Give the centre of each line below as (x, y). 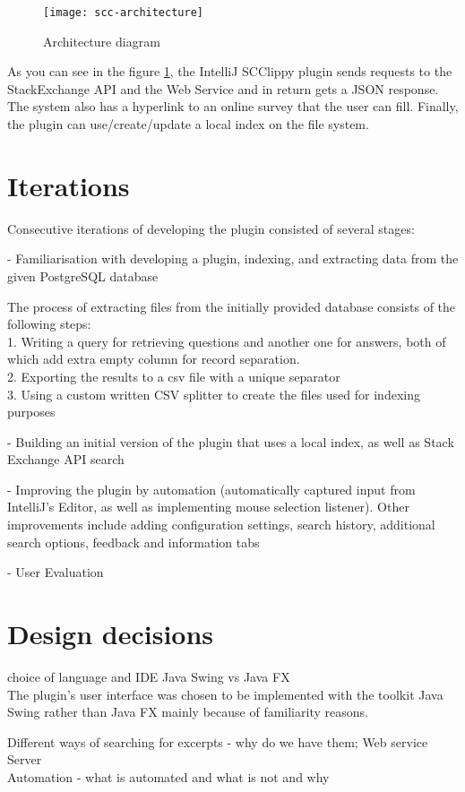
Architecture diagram (102, 41)
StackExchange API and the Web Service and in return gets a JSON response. (223, 88)
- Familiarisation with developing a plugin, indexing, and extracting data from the (233, 258)
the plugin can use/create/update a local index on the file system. (188, 124)
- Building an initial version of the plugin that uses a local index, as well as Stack (231, 441)
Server (25, 759)
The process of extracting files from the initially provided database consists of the (232, 306)
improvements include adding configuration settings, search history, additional (221, 525)
